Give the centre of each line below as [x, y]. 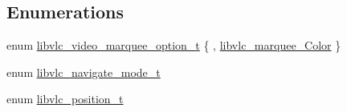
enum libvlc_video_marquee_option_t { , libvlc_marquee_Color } [174, 45]
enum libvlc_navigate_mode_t [84, 72]
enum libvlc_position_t [65, 99]
